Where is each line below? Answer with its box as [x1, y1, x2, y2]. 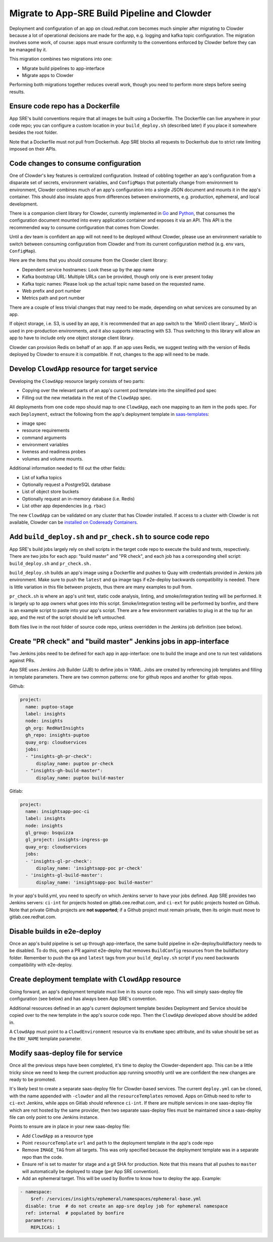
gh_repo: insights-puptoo [25, 732, 89, 738]
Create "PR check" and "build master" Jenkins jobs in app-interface [9, 637, 230, 646]
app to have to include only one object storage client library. [9, 335, 134, 341]
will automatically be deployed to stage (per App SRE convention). [22, 1168, 160, 1174]
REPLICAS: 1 [30, 1224, 61, 1230]
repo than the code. [22, 1154, 63, 1160]
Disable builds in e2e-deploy [9, 927, 102, 936]
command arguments [22, 434, 67, 441]
